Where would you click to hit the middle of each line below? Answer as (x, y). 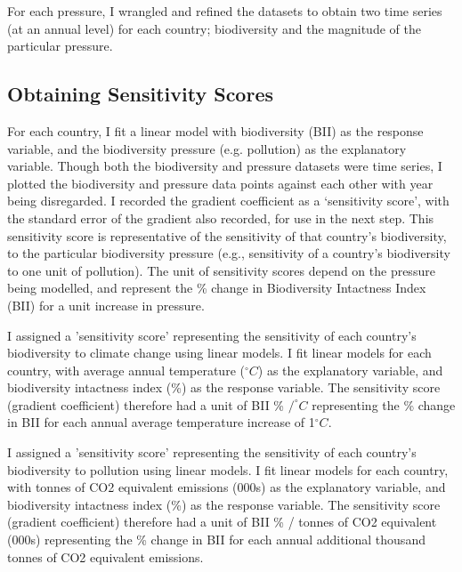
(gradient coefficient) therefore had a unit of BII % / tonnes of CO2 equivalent (222, 522)
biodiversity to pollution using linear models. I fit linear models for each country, (228, 469)
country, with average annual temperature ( (126, 370)
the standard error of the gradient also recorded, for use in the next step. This (221, 218)
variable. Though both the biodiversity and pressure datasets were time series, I (225, 166)
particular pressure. (60, 46)
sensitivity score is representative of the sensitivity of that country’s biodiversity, (227, 235)
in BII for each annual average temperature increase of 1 (161, 422)
